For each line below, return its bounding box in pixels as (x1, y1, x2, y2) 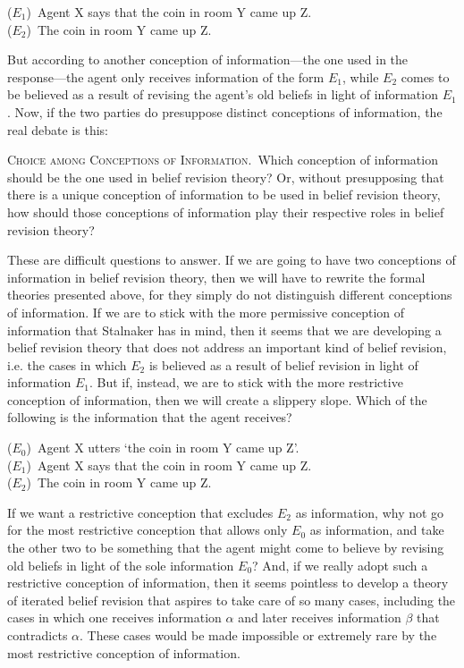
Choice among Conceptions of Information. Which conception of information (7, 150, 438, 169)
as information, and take (309, 520, 444, 539)
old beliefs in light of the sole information (7, 555, 234, 574)
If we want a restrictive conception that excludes (7, 503, 274, 521)
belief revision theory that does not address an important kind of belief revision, (7, 338, 447, 357)
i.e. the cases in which (7, 355, 127, 374)
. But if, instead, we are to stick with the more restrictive (89, 373, 403, 392)
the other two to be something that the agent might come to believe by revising (7, 538, 444, 557)
